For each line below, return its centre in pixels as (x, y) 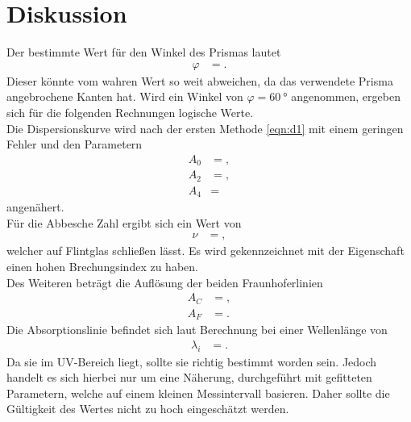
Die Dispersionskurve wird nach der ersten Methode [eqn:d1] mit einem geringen (205, 128)
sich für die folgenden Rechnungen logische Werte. (130, 112)
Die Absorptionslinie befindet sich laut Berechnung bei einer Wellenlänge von (197, 330)
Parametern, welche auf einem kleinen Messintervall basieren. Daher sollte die (198, 393)
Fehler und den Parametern (75, 144)
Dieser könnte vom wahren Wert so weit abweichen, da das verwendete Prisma (200, 80)
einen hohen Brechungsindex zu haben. (102, 266)
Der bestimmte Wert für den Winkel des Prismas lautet (144, 52)
